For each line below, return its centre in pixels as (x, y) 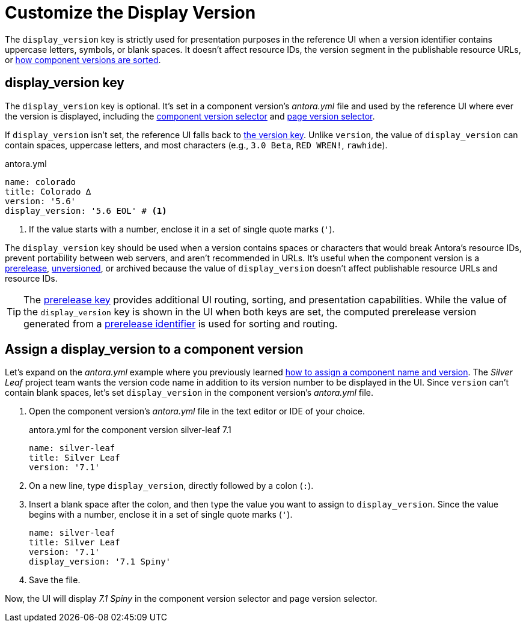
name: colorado (41, 182)
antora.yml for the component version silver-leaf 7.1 (130, 430)
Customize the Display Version (130, 13)
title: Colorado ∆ (48, 191)
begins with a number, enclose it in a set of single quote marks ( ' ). (161, 515)
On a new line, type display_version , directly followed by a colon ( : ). (171, 486)
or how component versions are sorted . (83, 59)
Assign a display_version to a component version (154, 350)
